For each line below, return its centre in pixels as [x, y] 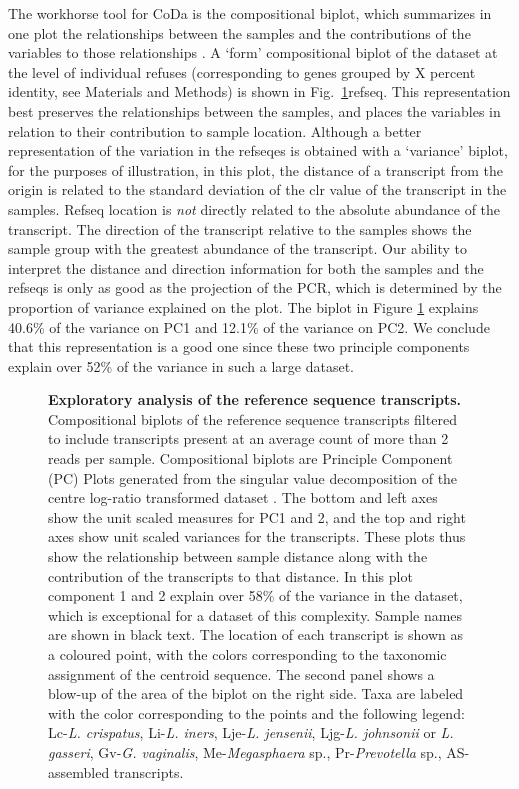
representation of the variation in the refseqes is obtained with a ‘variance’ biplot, [258, 150]
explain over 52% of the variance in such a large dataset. [181, 365]
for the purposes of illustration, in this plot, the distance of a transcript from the [256, 169]
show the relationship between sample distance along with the [238, 556]
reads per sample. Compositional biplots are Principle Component [250, 458]
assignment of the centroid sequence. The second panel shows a [241, 673]
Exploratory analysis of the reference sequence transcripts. [255, 399]
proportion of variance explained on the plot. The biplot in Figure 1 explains [243, 306]
